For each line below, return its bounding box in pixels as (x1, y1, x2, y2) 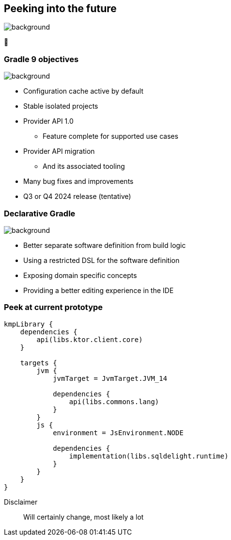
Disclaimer (4, 497, 38, 506)
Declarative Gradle (4, 208, 76, 218)
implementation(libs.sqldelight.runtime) (69, 452, 229, 460)
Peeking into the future (4, 2, 117, 15)
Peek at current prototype (4, 302, 103, 312)
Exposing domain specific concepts (23, 271, 137, 279)
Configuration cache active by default (23, 87, 144, 96)
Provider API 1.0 (23, 117, 74, 126)
